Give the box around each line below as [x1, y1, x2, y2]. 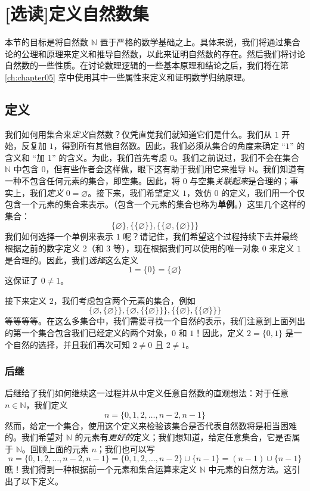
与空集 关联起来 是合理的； [190, 175, 290, 187]
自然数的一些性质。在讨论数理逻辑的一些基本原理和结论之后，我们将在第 [5, 59, 289, 72]
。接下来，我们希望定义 [88, 186, 180, 198]
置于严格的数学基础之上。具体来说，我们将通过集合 [100, 36, 300, 48]
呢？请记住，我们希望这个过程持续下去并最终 [123, 230, 299, 243]
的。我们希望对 [5, 431, 63, 443]
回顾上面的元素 [30, 442, 89, 455]
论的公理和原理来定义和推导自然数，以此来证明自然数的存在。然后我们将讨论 [5, 47, 305, 60]
